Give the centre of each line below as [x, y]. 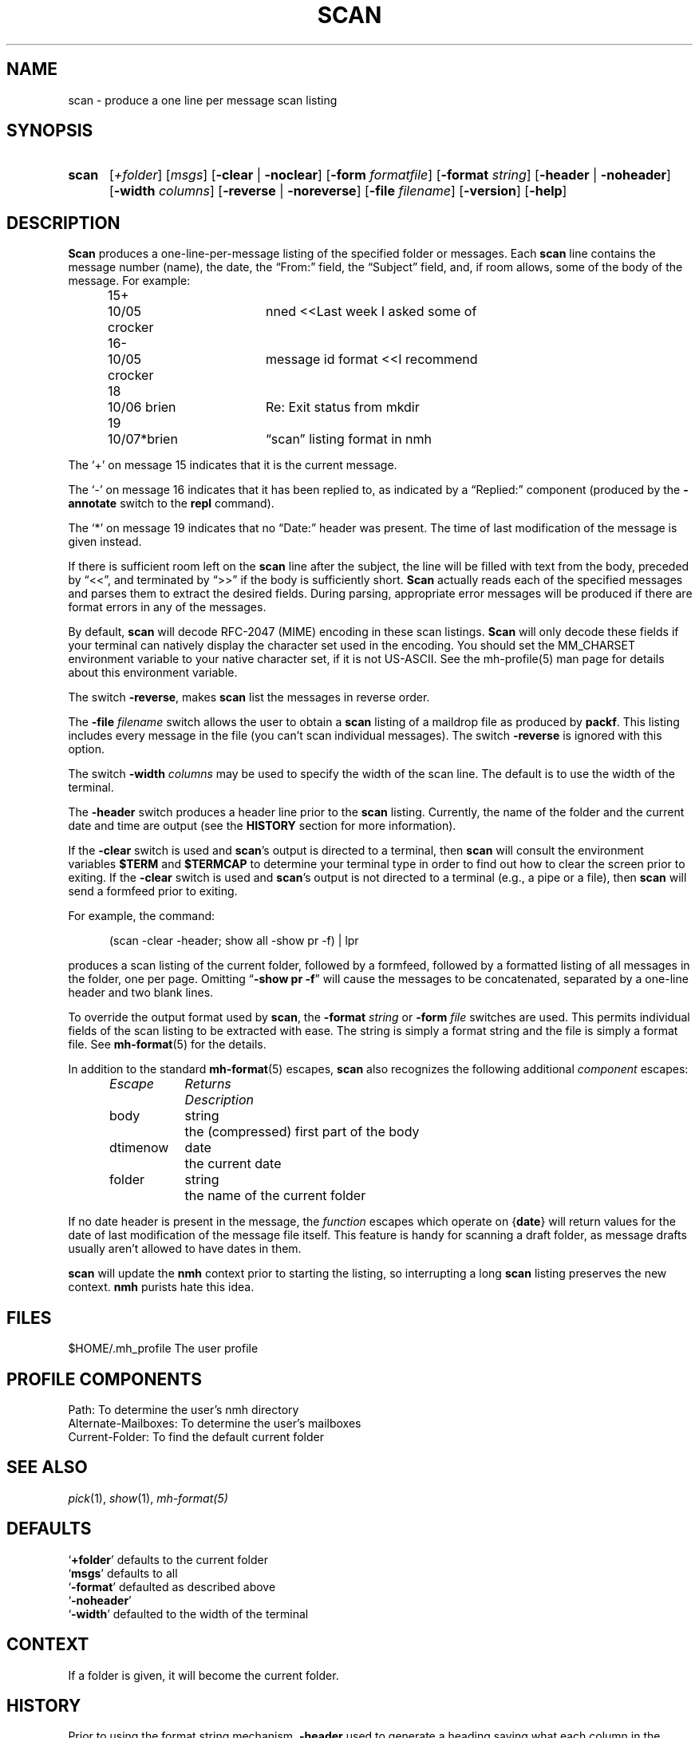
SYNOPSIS [50, 131]
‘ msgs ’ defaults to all [123, 1573]
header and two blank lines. [141, 993]
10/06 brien [142, 407]
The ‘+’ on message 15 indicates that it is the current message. [233, 465]
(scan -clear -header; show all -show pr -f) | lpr [234, 941]
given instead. [105, 542]
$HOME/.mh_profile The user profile [163, 1349]
